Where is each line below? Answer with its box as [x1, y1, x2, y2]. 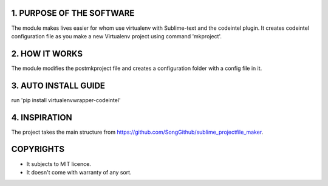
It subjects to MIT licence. [26, 160, 91, 167]
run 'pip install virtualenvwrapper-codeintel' [11, 96, 121, 103]
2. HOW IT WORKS [11, 49, 83, 59]
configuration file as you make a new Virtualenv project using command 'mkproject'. [11, 32, 222, 40]
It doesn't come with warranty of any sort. [26, 168, 132, 176]
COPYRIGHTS [11, 144, 65, 154]
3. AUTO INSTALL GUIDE [11, 80, 106, 91]
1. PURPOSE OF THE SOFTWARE [11, 8, 135, 18]
